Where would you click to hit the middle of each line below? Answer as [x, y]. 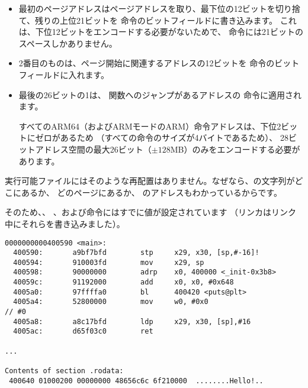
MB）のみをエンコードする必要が [235, 149]
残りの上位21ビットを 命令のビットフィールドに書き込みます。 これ [166, 20]
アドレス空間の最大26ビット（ [93, 149]
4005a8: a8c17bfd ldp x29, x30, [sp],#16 [132, 321]
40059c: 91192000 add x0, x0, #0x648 [123, 282]
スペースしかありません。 [68, 43]
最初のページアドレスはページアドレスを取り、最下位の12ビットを [147, 8]
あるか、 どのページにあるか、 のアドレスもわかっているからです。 [151, 192]
